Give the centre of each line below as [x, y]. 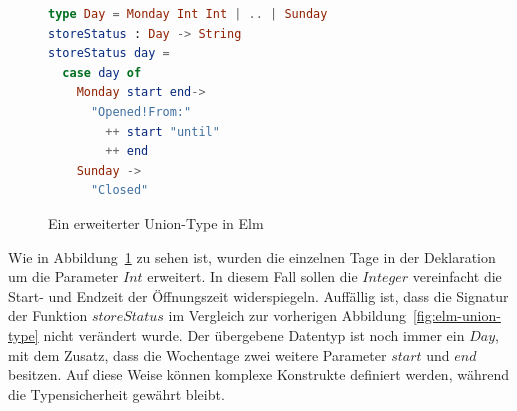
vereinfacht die [457, 276]
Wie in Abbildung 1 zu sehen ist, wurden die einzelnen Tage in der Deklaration [252, 256]
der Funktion [48, 315]
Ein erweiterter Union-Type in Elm [156, 222]
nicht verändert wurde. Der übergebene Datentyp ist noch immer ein [254, 334]
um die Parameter [63, 276]
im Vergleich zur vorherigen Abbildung [287, 315]
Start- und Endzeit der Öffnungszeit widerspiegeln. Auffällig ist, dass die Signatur [258, 295]
